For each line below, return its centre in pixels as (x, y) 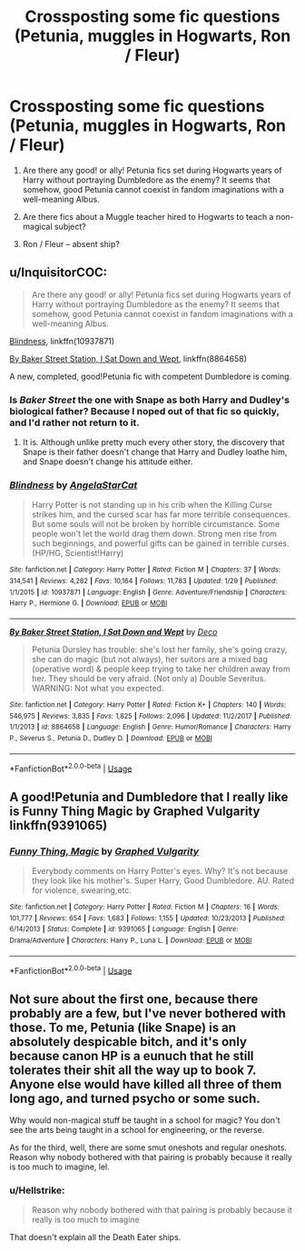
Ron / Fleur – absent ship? (71, 243)
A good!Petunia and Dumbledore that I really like (149, 797)
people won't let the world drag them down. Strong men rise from (154, 534)
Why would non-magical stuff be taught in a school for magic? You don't (145, 1120)
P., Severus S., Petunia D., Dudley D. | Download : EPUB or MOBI (111, 738)
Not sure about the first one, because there (134, 999)
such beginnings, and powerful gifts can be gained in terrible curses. (160, 543)
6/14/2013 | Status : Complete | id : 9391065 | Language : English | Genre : (124, 929)
